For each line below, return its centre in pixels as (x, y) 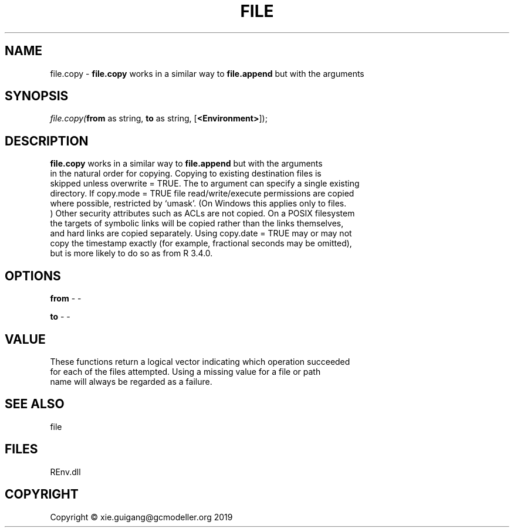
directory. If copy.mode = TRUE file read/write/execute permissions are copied (202, 194)
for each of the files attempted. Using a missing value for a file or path (185, 371)
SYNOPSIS (37, 96)
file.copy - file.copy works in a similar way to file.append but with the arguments (207, 73)
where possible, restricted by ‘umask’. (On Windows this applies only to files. (198, 204)
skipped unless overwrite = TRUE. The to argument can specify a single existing (205, 184)
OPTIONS (33, 276)
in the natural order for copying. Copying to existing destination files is (186, 174)
